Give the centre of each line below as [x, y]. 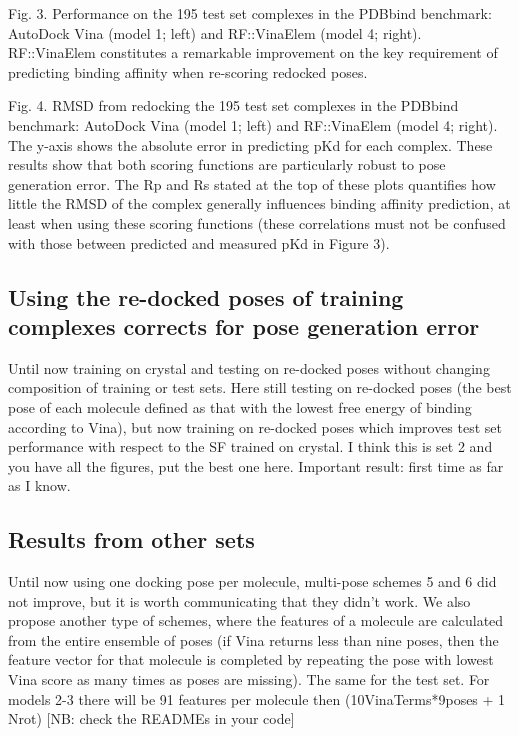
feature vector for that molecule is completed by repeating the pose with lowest [251, 659]
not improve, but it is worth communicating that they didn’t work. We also [239, 600]
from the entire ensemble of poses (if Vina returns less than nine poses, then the [253, 639]
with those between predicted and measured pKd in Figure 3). [199, 242]
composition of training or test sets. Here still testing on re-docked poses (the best [260, 387]
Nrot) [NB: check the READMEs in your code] [151, 718]
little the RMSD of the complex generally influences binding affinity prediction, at [259, 203]
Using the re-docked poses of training [206, 296]
